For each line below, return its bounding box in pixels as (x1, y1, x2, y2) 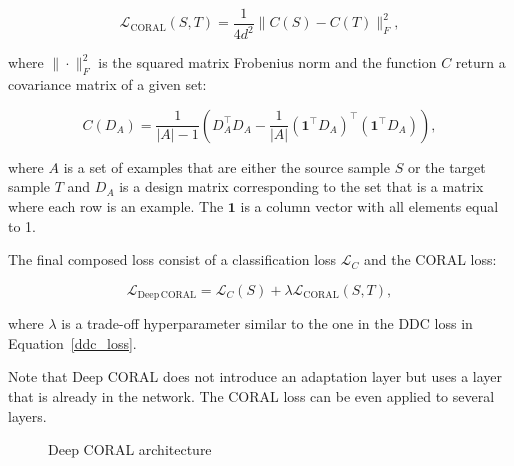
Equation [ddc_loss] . (8, 332, 137, 353)
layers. (8, 405, 47, 426)
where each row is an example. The (8, 195, 224, 216)
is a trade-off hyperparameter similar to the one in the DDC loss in (61, 313, 473, 334)
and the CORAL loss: (364, 249, 497, 270)
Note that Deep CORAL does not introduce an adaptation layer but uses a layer (8, 366, 503, 387)
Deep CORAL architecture (48, 439, 212, 460)
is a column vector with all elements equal (240, 195, 499, 216)
